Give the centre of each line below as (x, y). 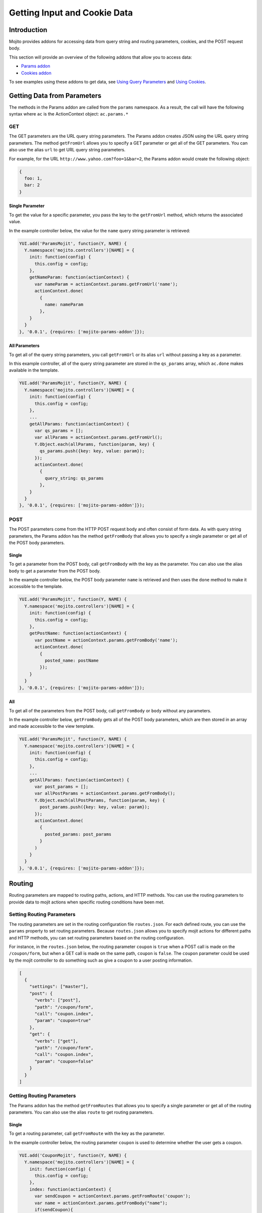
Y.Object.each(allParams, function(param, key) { (95, 444)
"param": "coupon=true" (63, 1021)
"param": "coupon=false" (64, 1061)
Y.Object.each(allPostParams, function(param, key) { (100, 800)
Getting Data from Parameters (55, 95)
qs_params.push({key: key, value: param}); (92, 451)
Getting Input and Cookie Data (71, 13)
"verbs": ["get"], (57, 1041)
